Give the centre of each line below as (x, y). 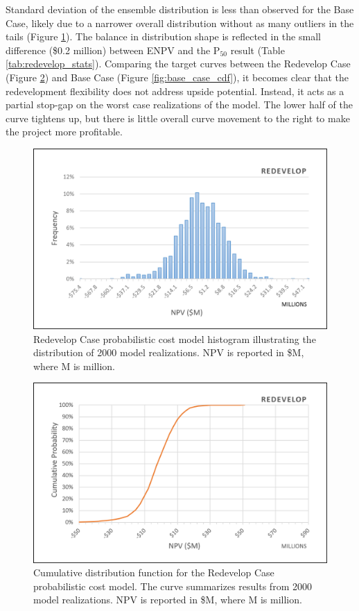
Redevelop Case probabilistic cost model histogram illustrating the (175, 338)
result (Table (257, 50)
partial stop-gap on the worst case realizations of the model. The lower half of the (179, 104)
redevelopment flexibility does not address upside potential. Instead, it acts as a (175, 91)
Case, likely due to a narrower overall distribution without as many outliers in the (180, 23)
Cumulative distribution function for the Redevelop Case (154, 572)
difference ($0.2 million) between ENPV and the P (113, 50)
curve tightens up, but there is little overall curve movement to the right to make (178, 118)
